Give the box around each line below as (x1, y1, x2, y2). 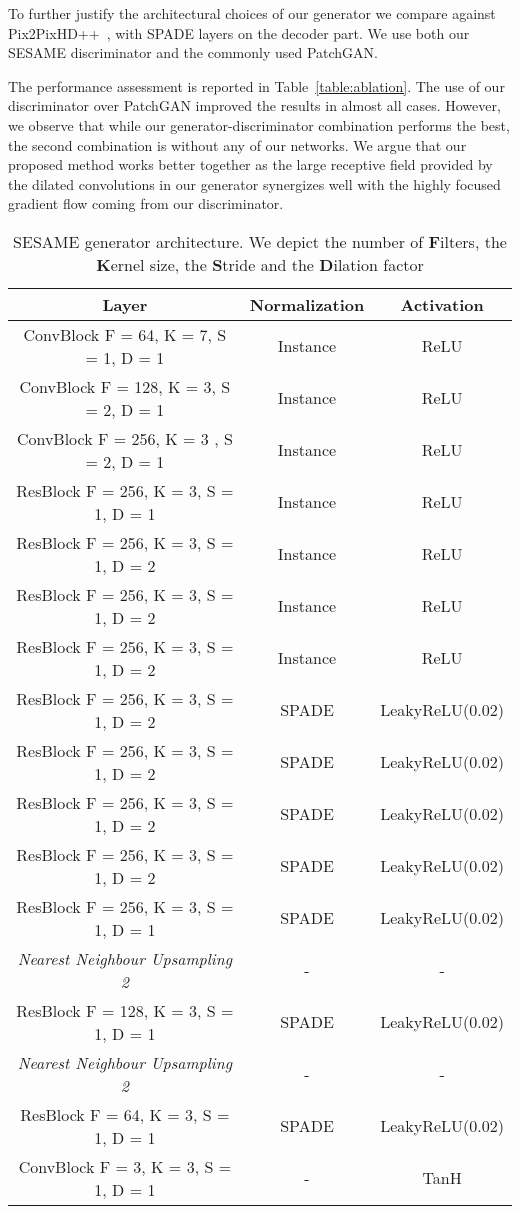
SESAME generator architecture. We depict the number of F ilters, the (13, 229, 507, 253)
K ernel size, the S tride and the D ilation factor (96, 252, 424, 276)
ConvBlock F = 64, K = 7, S (23, 322, 227, 346)
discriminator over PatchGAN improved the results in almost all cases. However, (8, 95, 501, 116)
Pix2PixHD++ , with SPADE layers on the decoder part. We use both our (8, 22, 470, 43)
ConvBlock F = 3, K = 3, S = (18, 1154, 232, 1178)
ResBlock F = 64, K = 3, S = (20, 1102, 230, 1126)
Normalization (249, 292, 365, 316)
